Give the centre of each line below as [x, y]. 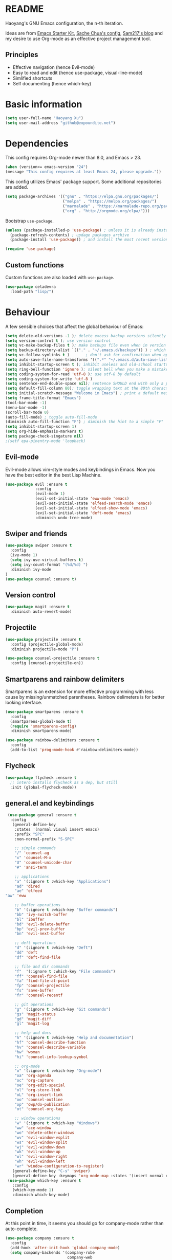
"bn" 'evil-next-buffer [40, 934]
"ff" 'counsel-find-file [41, 976]
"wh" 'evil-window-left [40, 1162]
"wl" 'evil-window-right [41, 1157]
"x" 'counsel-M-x [33, 858]
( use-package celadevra [31, 287]
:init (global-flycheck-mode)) [43, 787]
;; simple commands [35, 848]
